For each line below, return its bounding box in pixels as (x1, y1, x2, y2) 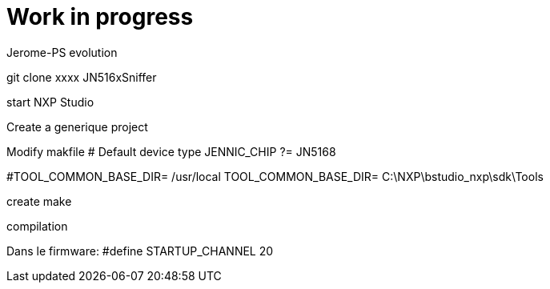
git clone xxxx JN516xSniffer (6, 70, 157, 84)
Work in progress (6, 3, 194, 30)
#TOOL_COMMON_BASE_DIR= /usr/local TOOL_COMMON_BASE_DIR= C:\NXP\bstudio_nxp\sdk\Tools (6, 169, 544, 183)
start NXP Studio (6, 94, 94, 109)
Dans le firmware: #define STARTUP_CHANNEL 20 (6, 243, 274, 258)
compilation (6, 219, 68, 233)
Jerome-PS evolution (6, 45, 118, 59)
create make (6, 194, 72, 208)
